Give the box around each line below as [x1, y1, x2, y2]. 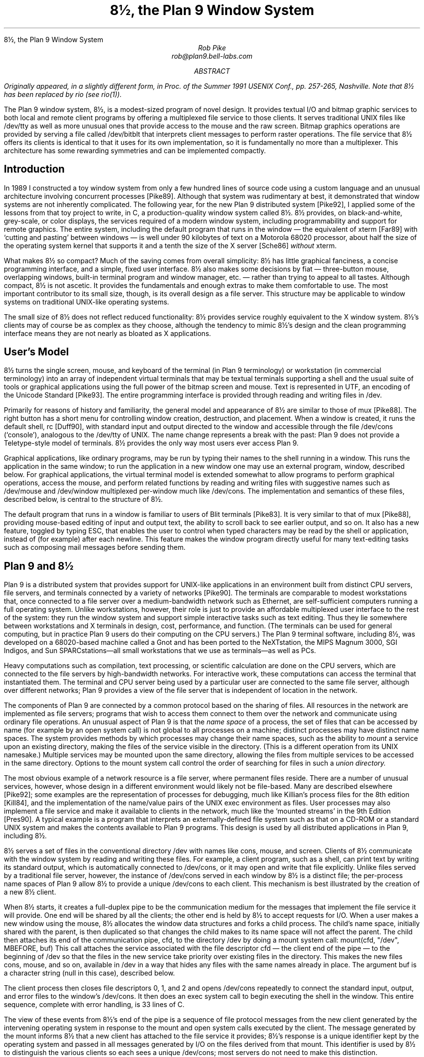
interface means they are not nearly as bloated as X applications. [4, 329, 211, 337]
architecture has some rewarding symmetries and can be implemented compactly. [4, 146, 266, 155]
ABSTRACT [194, 66, 230, 75]
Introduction [4, 163, 65, 176]
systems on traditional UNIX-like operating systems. [4, 297, 169, 306]
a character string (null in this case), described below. [4, 969, 175, 977]
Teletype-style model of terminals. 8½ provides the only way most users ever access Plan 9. [4, 439, 299, 448]
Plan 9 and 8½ [4, 560, 74, 572]
